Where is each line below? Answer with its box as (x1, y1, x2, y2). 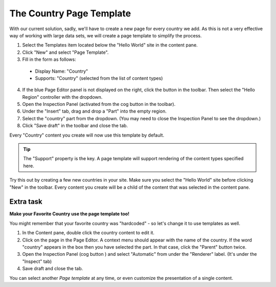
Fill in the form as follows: (22, 56, 76, 62)
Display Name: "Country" (35, 68, 88, 74)
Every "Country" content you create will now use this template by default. (9, 132, 165, 138)
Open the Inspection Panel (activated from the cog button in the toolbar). (22, 101, 176, 107)
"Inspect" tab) (22, 258, 52, 264)
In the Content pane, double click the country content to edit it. (22, 230, 155, 236)
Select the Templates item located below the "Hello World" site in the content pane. (22, 42, 198, 48)
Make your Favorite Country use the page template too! (9, 211, 130, 217)
